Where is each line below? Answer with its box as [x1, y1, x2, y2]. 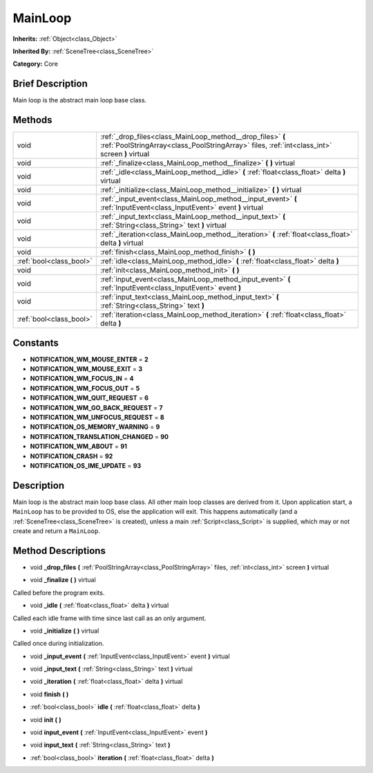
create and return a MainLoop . [12, 527, 100, 535]
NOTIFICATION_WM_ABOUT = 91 [30, 443, 128, 451]
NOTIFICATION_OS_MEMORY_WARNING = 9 [30, 422, 160, 431]
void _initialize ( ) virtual [30, 626, 99, 635]
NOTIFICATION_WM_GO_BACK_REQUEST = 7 [30, 403, 163, 411]
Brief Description [12, 78, 88, 90]
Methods [12, 114, 52, 126]
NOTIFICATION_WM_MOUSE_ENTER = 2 [30, 355, 149, 363]
